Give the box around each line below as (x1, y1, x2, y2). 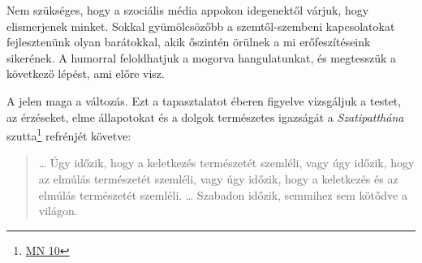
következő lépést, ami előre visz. (6, 65, 165, 82)
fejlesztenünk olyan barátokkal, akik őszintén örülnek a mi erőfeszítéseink (6, 33, 371, 50)
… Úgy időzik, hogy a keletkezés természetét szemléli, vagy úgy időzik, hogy (38, 154, 415, 171)
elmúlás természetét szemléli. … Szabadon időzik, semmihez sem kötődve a (38, 186, 407, 203)
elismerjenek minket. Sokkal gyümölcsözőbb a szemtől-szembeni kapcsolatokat (6, 17, 395, 34)
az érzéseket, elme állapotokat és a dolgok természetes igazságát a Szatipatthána (6, 108, 404, 125)
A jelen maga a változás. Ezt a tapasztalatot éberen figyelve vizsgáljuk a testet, (6, 92, 402, 109)
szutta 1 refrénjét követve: (6, 125, 131, 144)
